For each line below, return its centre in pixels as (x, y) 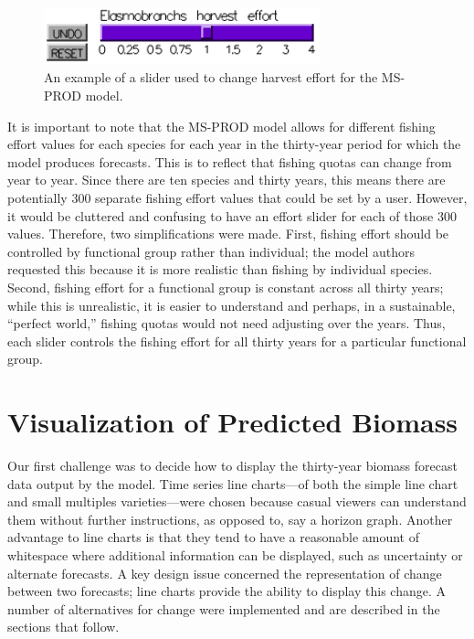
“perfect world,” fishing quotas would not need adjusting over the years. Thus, (226, 323)
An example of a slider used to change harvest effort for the (211, 77)
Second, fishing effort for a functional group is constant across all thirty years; (226, 287)
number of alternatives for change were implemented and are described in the (224, 608)
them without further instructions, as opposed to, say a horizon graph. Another (230, 519)
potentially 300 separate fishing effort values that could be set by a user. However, (237, 197)
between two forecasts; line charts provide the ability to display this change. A (226, 591)
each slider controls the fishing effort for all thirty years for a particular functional (237, 341)
